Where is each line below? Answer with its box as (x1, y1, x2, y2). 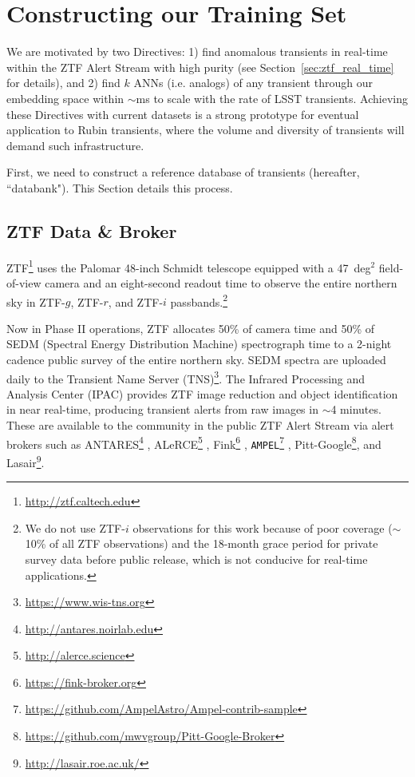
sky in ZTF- (6, 293, 65, 310)
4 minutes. (330, 401, 381, 418)
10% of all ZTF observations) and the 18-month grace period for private (25, 535, 378, 552)
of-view (6, 274, 41, 291)
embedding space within (6, 89, 125, 106)
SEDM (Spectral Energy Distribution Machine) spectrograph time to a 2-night (6, 335, 392, 352)
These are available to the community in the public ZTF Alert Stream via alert (6, 416, 394, 433)
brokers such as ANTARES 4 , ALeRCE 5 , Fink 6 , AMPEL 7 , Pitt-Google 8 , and (6, 433, 381, 452)
